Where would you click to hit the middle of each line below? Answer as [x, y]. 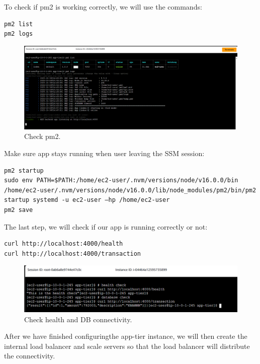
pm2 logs [19, 34]
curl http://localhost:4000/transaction [73, 253]
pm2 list [19, 24]
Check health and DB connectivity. [78, 319]
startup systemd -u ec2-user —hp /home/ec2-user [87, 200]
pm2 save [19, 210]
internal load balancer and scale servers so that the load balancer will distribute [127, 346]
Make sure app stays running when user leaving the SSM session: [104, 153]
